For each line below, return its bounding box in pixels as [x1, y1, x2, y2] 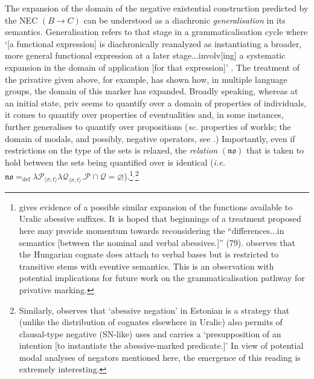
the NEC [5, 13, 38, 26]
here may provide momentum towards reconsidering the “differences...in [19, 224, 284, 236]
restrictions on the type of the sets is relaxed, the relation [5, 144, 218, 157]
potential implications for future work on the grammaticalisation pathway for [19, 271, 305, 284]
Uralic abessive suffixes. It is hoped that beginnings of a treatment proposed [19, 212, 301, 225]
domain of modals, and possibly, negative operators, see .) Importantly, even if [5, 132, 295, 144]
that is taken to [246, 144, 304, 157]
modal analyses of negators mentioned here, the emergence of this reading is [19, 351, 301, 363]
